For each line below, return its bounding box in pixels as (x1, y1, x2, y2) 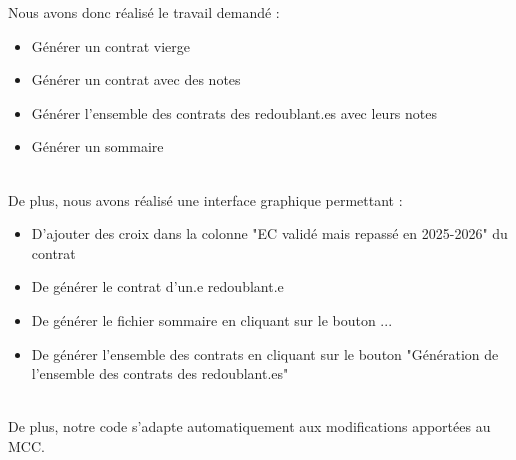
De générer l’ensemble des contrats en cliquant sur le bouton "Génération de (31, 343, 499, 364)
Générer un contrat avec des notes (31, 69, 241, 90)
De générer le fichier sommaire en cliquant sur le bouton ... (31, 309, 393, 330)
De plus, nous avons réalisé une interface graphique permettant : (8, 189, 403, 210)
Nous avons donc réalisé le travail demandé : (8, 2, 280, 22)
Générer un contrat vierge (31, 35, 190, 56)
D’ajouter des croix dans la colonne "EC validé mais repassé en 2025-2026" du (31, 223, 508, 244)
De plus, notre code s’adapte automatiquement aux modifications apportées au (8, 416, 491, 437)
